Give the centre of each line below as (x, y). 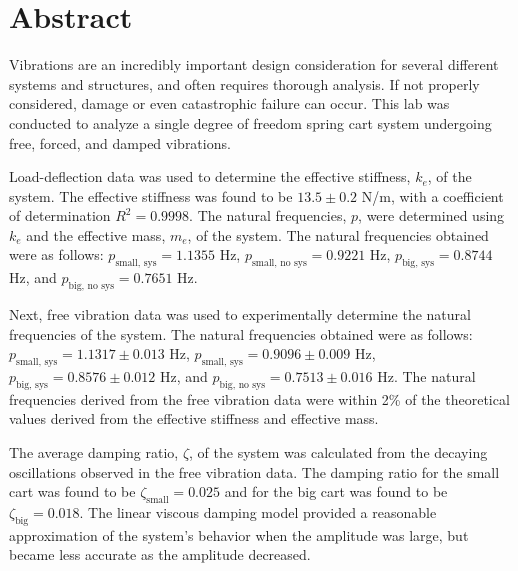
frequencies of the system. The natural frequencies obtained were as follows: (241, 333)
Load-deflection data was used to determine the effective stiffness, (210, 176)
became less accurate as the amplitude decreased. (160, 554)
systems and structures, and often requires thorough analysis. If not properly (244, 83)
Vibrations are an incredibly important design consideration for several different (254, 64)
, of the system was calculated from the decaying (338, 452)
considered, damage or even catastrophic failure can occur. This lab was (229, 103)
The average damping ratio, (94, 452)
